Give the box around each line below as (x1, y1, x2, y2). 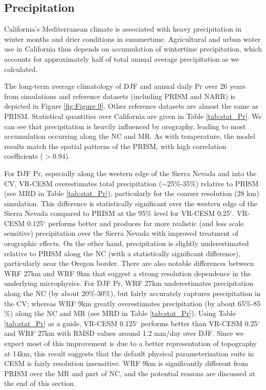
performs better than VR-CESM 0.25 (141, 318, 258, 328)
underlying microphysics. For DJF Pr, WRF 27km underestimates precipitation (4, 278, 254, 288)
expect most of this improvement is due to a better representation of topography (4, 338, 257, 349)
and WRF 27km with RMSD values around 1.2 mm (4, 328, 166, 338)
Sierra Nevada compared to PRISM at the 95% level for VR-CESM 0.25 (4, 208, 230, 218)
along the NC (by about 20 (4, 288, 89, 299)
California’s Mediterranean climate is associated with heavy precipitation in (4, 23, 242, 34)
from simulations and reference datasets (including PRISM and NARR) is (4, 90, 236, 101)
